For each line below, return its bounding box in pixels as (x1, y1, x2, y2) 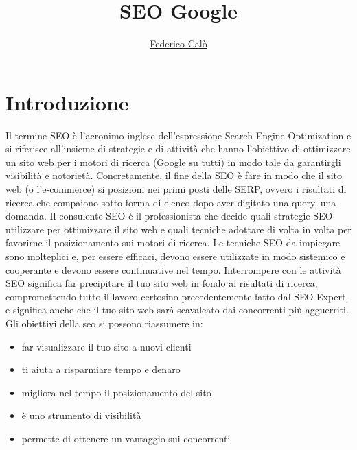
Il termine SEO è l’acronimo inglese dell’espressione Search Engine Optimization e (5, 128, 352, 142)
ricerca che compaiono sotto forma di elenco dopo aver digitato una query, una (5, 195, 336, 209)
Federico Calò (150, 36, 207, 51)
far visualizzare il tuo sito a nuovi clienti (21, 339, 192, 353)
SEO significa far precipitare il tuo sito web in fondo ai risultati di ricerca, (5, 276, 318, 290)
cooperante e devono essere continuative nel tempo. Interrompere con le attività (5, 262, 341, 276)
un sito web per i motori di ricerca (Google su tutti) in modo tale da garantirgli (5, 154, 341, 169)
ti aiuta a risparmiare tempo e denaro (21, 362, 181, 377)
